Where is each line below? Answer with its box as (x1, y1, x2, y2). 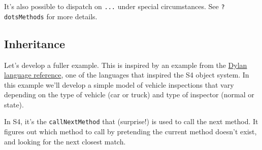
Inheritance (4, 35, 65, 51)
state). (4, 99, 24, 109)
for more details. (46, 11, 97, 21)
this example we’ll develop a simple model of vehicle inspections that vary (4, 79, 234, 90)
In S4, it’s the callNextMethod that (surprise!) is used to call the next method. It (4, 116, 258, 127)
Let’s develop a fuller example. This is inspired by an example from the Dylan (4, 59, 247, 70)
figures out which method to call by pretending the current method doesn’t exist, (4, 126, 257, 137)
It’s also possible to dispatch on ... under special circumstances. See (4, 1, 219, 11)
